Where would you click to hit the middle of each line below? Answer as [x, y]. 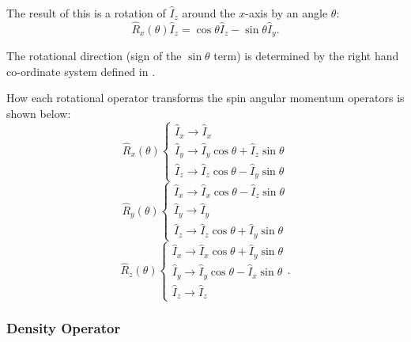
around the [209, 13]
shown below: [39, 114]
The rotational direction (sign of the [94, 56]
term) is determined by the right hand [306, 56]
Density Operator [64, 328]
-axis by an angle [287, 13]
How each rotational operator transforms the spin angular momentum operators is [205, 98]
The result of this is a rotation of [86, 13]
